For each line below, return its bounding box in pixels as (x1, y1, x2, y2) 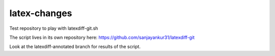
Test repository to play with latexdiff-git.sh (9, 25, 98, 31)
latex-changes (9, 8, 72, 19)
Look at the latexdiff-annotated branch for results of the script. (9, 43, 141, 50)
